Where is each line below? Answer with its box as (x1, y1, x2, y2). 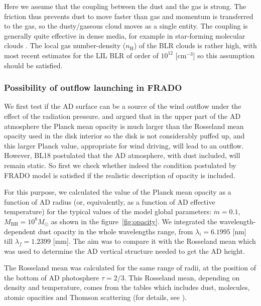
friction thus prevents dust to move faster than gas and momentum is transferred (4, 11, 253, 21)
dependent (4, 226, 36, 236)
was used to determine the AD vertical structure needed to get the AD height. (4, 245, 245, 256)
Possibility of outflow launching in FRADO (4, 81, 182, 94)
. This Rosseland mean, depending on (124, 272, 240, 282)
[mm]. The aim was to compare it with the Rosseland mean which (53, 236, 256, 246)
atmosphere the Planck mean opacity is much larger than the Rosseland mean (4, 120, 244, 131)
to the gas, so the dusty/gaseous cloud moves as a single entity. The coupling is (4, 21, 248, 31)
